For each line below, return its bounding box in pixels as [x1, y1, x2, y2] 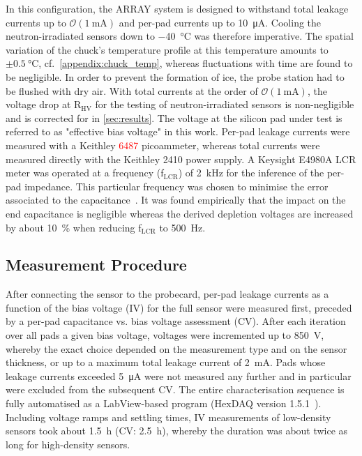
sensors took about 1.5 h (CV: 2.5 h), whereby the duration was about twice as [6, 423, 348, 438]
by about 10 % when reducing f [6, 220, 142, 234]
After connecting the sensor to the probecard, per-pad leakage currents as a [6, 287, 329, 301]
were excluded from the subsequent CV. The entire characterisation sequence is [6, 382, 345, 397]
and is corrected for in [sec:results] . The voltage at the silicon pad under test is [6, 110, 342, 125]
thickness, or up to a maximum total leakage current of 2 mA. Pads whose [6, 355, 326, 370]
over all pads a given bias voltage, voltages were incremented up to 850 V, [6, 328, 324, 342]
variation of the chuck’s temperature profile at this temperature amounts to [6, 42, 329, 56]
